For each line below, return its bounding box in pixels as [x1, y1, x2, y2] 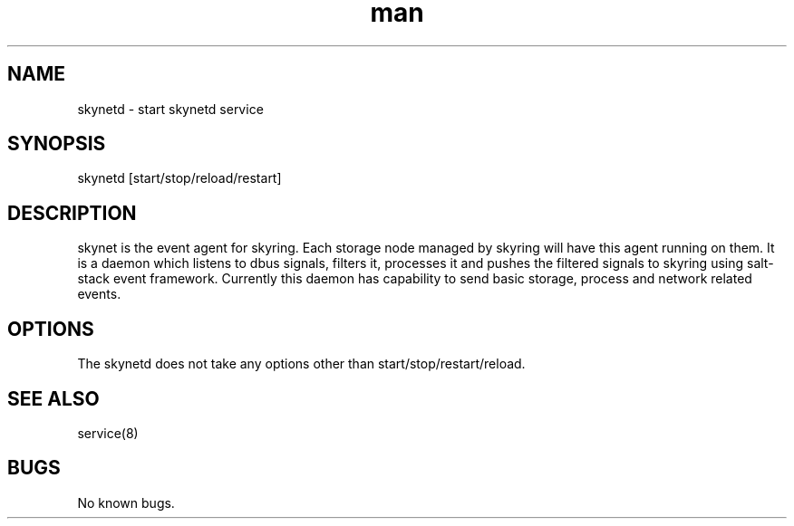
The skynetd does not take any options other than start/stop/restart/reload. [77, 356, 526, 372]
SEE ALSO [7, 387, 100, 410]
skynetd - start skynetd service [77, 100, 264, 117]
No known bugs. [77, 494, 175, 511]
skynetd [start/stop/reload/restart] [77, 170, 282, 186]
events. [77, 286, 121, 302]
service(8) [77, 425, 139, 441]
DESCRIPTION [7, 201, 137, 225]
